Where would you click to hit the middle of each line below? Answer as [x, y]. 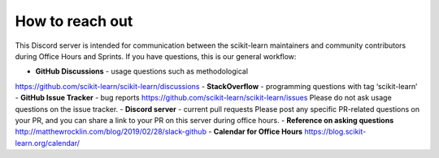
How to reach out [74, 21]
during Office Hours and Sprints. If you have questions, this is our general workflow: [156, 56]
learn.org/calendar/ [48, 143]
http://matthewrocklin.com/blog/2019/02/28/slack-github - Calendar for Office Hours [159, 132]
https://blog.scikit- [335, 132]
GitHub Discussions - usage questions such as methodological [141, 71]
